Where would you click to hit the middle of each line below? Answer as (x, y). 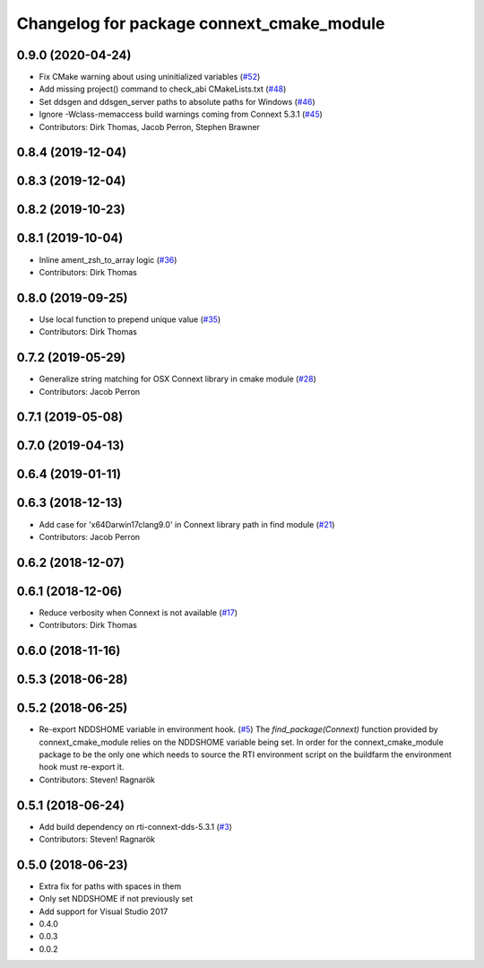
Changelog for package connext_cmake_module (201, 23)
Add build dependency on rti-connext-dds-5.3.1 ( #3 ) (136, 826)
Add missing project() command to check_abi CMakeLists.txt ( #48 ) (163, 89)
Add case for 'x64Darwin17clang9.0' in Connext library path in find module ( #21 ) (187, 524)
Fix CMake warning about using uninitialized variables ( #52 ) (150, 77)
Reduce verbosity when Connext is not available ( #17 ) (138, 612)
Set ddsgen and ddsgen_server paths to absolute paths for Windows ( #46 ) (177, 101)
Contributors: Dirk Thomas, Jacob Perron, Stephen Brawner (149, 126)
